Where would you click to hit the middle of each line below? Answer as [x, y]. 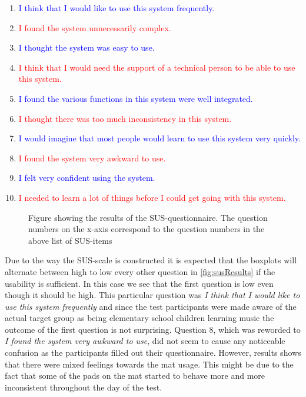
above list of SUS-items [70, 240]
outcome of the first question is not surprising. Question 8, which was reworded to [153, 329]
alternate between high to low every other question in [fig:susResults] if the [140, 271]
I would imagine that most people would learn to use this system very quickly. [159, 138]
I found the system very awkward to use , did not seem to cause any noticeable [145, 341]
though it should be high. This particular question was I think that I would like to [152, 295]
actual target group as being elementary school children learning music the [139, 318]
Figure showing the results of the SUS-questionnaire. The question [148, 217]
